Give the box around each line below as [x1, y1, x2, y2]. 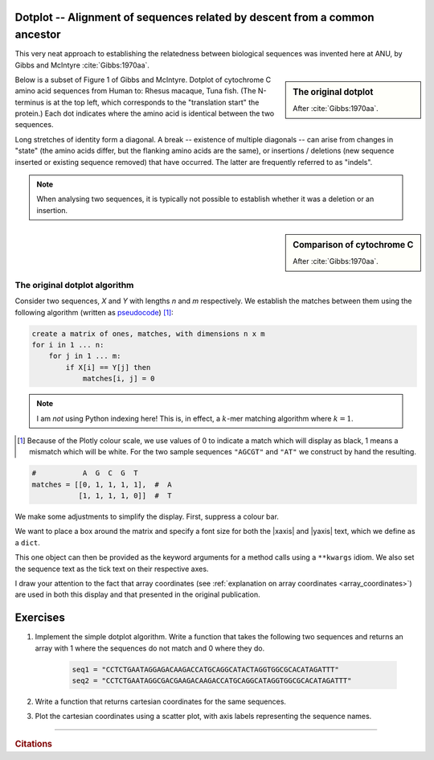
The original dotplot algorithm [14, 279, 134, 290]
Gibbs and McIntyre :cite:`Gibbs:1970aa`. [14, 60, 150, 70]
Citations [14, 738, 52, 750]
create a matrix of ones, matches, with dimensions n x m [31, 329, 265, 338]
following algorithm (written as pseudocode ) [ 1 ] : [14, 307, 174, 317]
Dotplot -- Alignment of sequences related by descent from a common [14, 10, 375, 24]
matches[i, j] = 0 [82, 374, 156, 384]
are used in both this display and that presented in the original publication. [14, 590, 260, 599]
